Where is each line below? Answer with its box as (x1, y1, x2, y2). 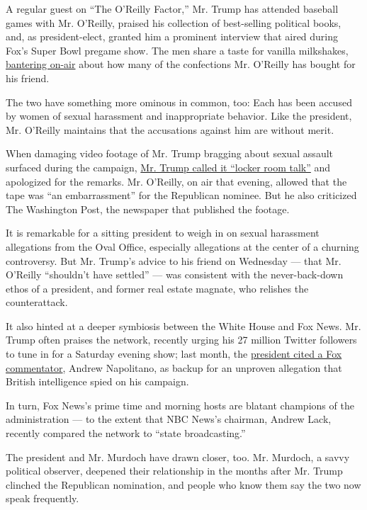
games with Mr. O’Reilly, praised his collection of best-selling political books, (6, 15, 341, 30)
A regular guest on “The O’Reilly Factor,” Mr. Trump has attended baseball (6, 1, 339, 16)
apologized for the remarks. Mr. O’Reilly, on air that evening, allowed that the (6, 174, 347, 188)
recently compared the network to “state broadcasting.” (6, 426, 246, 441)
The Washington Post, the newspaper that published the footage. (6, 201, 290, 216)
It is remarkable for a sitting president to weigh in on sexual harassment (6, 225, 320, 240)
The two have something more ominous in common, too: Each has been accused (6, 94, 352, 109)
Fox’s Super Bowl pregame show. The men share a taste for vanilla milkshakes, (6, 42, 349, 57)
